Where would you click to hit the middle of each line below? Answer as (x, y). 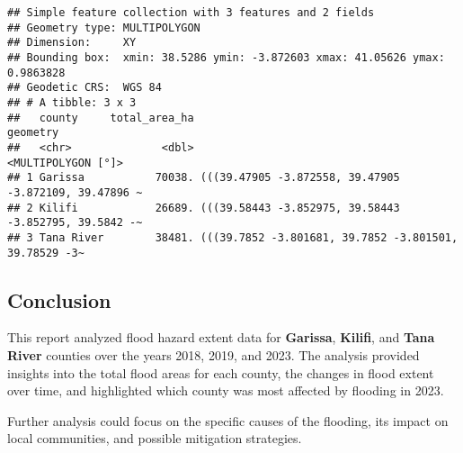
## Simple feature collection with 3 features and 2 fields (191, 13)
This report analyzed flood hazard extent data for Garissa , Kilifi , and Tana (221, 337)
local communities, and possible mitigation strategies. (155, 438)
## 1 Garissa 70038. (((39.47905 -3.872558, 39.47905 (204, 178)
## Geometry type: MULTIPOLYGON (104, 27)
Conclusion (59, 299)
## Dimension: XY (72, 43)
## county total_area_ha (101, 118)
